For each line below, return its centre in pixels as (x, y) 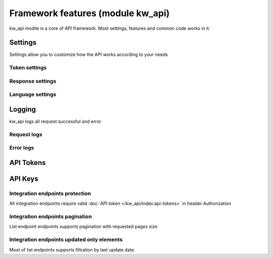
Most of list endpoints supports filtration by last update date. (72, 249)
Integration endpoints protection (50, 193)
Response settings (33, 81)
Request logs (26, 134)
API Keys (24, 179)
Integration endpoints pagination (51, 217)
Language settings (33, 94)
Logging (23, 109)
